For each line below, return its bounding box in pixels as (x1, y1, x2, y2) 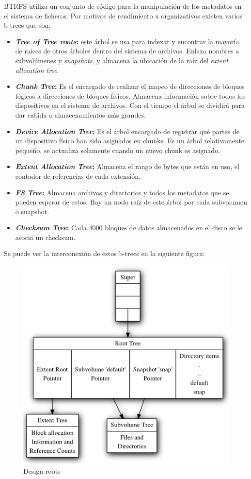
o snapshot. (15, 206, 49, 216)
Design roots (23, 465, 61, 476)
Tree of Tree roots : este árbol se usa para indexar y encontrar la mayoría (15, 36, 239, 46)
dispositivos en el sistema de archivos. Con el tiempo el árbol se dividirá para (15, 100, 245, 110)
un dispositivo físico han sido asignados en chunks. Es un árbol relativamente (15, 136, 245, 146)
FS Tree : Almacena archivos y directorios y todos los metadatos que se (15, 187, 229, 197)
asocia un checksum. (15, 232, 76, 242)
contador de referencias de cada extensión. (15, 171, 141, 181)
